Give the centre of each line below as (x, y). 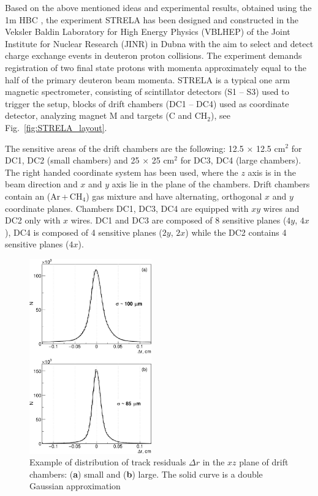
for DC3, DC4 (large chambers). (241, 160)
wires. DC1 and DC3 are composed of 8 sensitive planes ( (179, 220)
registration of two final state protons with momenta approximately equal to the (156, 67)
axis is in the (272, 172)
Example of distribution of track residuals (108, 462)
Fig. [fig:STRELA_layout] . (56, 127)
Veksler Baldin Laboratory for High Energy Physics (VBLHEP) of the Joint (148, 32)
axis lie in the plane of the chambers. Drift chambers (211, 184)
